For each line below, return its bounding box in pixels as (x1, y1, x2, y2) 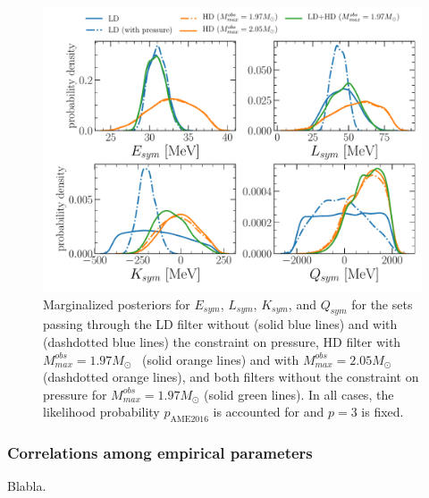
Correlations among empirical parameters (7, 442, 313, 464)
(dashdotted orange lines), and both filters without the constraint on (43, 367, 419, 386)
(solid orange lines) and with (142, 350, 299, 368)
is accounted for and (213, 402, 324, 421)
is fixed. (361, 402, 404, 421)
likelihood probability (43, 402, 160, 421)
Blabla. (7, 477, 46, 495)
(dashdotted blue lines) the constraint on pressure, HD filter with (43, 332, 401, 350)
